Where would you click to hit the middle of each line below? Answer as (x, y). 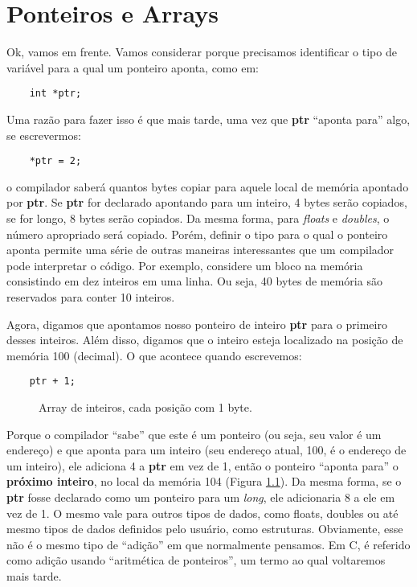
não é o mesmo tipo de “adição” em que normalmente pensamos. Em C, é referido (208, 544)
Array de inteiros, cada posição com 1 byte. (145, 407)
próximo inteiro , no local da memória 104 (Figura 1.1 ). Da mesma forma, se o (204, 481)
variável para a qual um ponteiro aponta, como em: (133, 67)
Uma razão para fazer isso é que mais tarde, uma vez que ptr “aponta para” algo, (208, 119)
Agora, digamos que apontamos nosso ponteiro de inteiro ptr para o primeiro (197, 324)
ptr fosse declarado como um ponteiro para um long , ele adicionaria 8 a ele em (201, 497)
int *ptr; (55, 94)
